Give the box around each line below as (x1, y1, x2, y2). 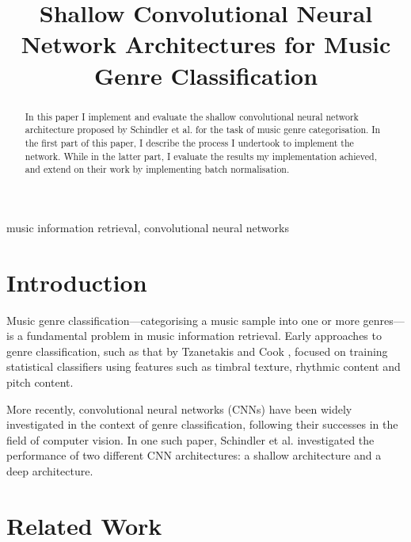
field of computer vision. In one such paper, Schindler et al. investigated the (6, 431, 375, 448)
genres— (363, 311, 405, 328)
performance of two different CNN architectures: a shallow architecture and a (6, 447, 382, 464)
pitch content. (6, 373, 74, 390)
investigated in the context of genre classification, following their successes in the (6, 416, 398, 433)
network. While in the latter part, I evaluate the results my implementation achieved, (25, 149, 377, 162)
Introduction (6, 265, 147, 298)
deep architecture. (6, 462, 93, 479)
